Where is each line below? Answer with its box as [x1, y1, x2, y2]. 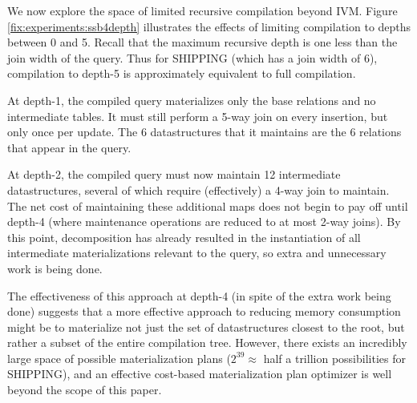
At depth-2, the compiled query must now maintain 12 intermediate [7, 166, 341, 183]
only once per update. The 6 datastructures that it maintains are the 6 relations [7, 123, 402, 140]
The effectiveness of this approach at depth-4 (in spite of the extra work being [7, 287, 391, 304]
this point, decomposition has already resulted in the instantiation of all [7, 228, 361, 245]
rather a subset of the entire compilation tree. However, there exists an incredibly [7, 334, 407, 351]
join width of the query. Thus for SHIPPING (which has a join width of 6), [7, 49, 378, 66]
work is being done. [7, 260, 103, 276]
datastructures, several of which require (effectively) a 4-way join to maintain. [7, 181, 390, 198]
